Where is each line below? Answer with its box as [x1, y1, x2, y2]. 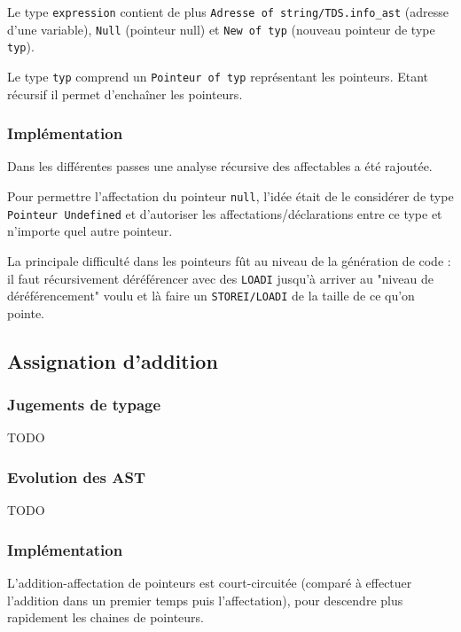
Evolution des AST [7, 465, 146, 488]
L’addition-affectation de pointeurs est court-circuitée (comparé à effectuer [7, 573, 412, 592]
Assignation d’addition [7, 347, 218, 374]
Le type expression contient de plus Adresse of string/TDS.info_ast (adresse [7, 3, 449, 20]
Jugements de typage [7, 394, 161, 416]
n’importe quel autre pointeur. [7, 222, 173, 240]
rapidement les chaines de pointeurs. [7, 608, 204, 627]
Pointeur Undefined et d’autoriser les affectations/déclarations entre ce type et [7, 204, 442, 222]
